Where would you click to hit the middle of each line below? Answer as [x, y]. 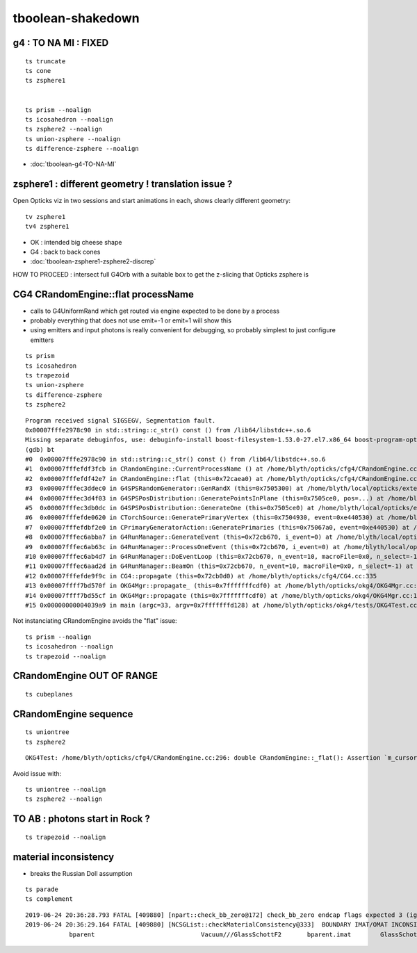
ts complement [49, 899]
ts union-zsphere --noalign [73, 139]
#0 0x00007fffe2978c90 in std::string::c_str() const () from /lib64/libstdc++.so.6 [175, 459]
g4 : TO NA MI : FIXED [61, 43]
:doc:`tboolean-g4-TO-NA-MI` [73, 164]
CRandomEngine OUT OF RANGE [85, 676]
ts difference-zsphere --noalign [82, 149]
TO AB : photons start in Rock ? [82, 819]
